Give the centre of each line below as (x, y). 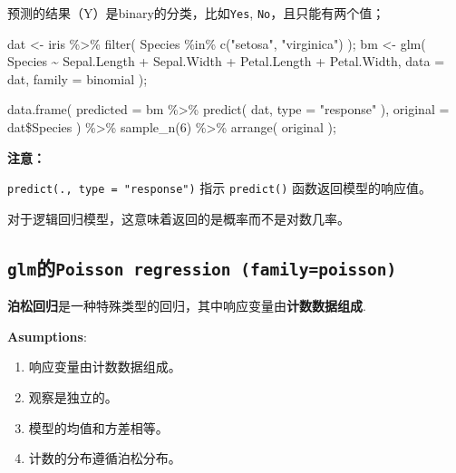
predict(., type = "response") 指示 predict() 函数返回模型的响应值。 (220, 188)
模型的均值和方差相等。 (98, 427)
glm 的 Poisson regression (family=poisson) (202, 267)
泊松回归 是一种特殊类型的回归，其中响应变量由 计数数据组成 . (187, 306)
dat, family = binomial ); (78, 78)
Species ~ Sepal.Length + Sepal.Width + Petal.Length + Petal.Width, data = (226, 61)
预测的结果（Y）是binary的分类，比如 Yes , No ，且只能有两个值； (196, 13)
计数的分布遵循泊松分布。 (105, 458)
